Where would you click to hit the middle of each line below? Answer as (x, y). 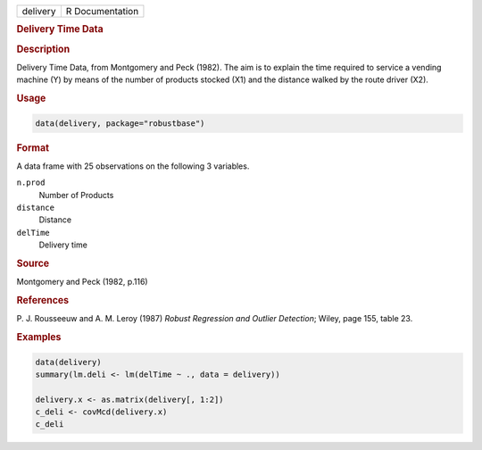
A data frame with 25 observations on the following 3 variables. (133, 166)
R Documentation (102, 11)
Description (43, 49)
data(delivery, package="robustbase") (120, 123)
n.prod (31, 183)
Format (33, 147)
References (43, 300)
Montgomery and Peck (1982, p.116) (82, 282)
